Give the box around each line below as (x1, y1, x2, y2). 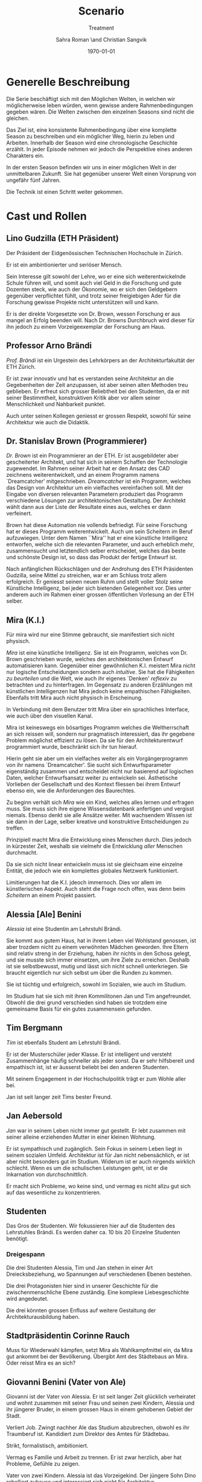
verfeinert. (6, 510, 33, 517)
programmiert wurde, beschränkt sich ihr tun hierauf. (6, 743, 137, 751)
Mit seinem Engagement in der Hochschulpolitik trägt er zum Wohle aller (6, 1075, 186, 1082)
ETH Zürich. (6, 363, 36, 370)
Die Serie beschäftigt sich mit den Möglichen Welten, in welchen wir (6, 95, 175, 102)
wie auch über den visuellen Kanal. (6, 712, 93, 720)
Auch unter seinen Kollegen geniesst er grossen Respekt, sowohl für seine (6, 412, 191, 419)
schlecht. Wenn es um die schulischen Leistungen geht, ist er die (6, 1164, 168, 1171)
